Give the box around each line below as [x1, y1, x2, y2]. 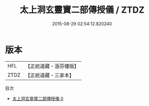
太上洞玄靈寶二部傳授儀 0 [12, 95, 64, 101]
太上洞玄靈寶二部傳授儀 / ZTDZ [19, 4, 145, 16]
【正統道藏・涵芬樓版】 [25, 63, 80, 70]
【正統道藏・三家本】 [25, 71, 75, 78]
